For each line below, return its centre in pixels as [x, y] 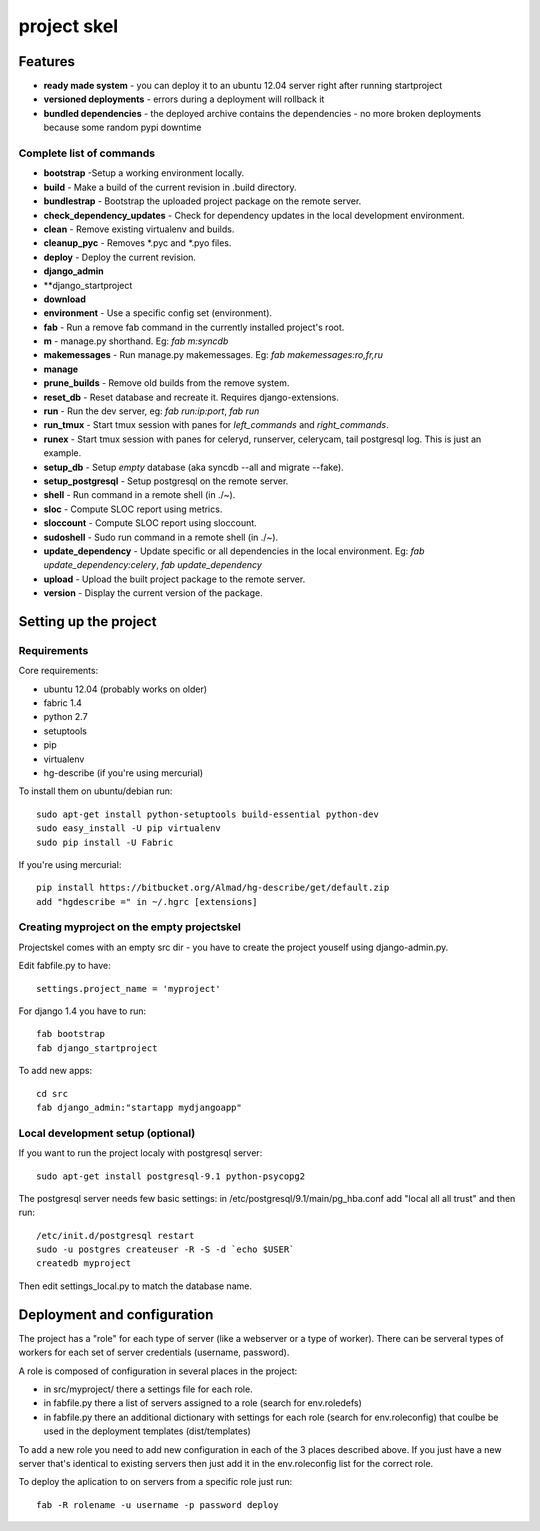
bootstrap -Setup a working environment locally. [144, 173]
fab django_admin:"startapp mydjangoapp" [139, 1107]
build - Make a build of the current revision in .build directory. [170, 187]
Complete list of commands [86, 153]
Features [46, 61]
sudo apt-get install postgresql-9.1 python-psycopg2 [170, 1176]
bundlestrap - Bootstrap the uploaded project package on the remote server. [202, 201]
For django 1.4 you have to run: [82, 1011]
